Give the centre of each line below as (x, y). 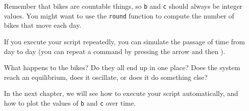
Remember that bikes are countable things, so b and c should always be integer (123, 6)
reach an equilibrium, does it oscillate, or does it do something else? (106, 77)
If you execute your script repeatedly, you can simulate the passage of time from (124, 41)
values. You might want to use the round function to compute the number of (119, 15)
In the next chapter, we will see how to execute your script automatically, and (121, 93)
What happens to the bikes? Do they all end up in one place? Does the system (122, 67)
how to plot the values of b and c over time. (70, 102)
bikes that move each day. (43, 25)
